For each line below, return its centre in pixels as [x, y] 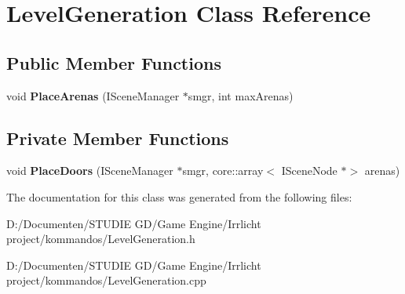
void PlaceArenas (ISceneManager [93, 95]
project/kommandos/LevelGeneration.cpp [106, 280]
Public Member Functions [114, 62]
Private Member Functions [118, 138]
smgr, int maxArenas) [241, 95]
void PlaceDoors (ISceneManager [90, 171]
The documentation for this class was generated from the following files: [179, 196]
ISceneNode [309, 171]
